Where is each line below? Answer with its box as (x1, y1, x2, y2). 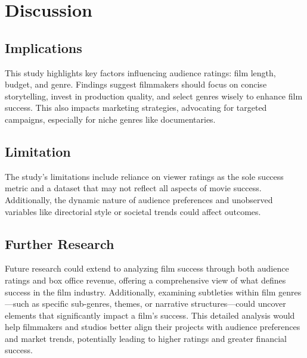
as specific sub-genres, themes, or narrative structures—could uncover (32, 297, 286, 310)
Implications (5, 38, 82, 57)
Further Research (5, 234, 114, 253)
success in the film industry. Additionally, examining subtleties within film (5, 285, 276, 298)
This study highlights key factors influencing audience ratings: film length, (5, 66, 276, 79)
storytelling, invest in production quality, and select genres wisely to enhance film (5, 89, 303, 102)
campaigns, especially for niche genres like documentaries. (5, 113, 216, 125)
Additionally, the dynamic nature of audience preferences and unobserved (5, 193, 273, 206)
